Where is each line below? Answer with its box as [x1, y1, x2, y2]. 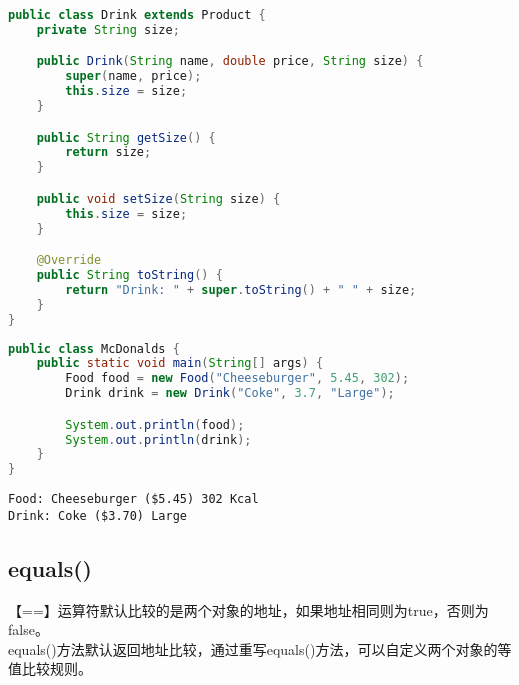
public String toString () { [36, 268, 223, 282]
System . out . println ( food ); [65, 417, 245, 432]
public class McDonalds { [8, 341, 180, 356]
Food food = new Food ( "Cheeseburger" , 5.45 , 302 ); [65, 371, 410, 386]
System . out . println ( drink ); [65, 432, 252, 447]
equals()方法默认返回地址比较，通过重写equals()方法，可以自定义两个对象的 [8, 638, 498, 659]
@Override [36, 253, 102, 268]
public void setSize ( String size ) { [36, 191, 281, 206]
